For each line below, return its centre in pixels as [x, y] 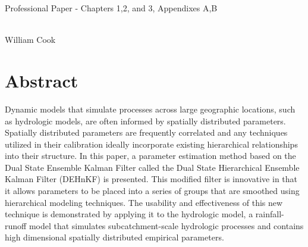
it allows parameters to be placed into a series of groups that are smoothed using [152, 191]
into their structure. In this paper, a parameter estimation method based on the [150, 156]
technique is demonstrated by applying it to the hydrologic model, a [129, 214]
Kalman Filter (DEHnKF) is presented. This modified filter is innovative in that [151, 179]
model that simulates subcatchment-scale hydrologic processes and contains [166, 225]
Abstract [42, 80]
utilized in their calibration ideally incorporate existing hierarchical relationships [151, 144]
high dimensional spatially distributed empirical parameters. [114, 237]
